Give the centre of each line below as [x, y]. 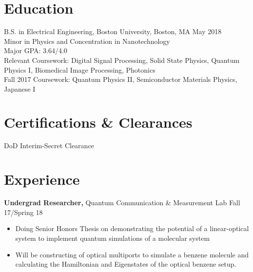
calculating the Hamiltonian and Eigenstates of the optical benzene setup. [126, 264]
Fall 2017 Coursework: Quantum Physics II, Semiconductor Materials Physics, [121, 79]
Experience [42, 179]
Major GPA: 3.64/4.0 [36, 50]
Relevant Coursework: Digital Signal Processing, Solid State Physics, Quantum [122, 60]
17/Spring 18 [23, 212]
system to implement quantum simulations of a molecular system [113, 238]
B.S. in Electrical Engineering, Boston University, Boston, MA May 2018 [113, 31]
